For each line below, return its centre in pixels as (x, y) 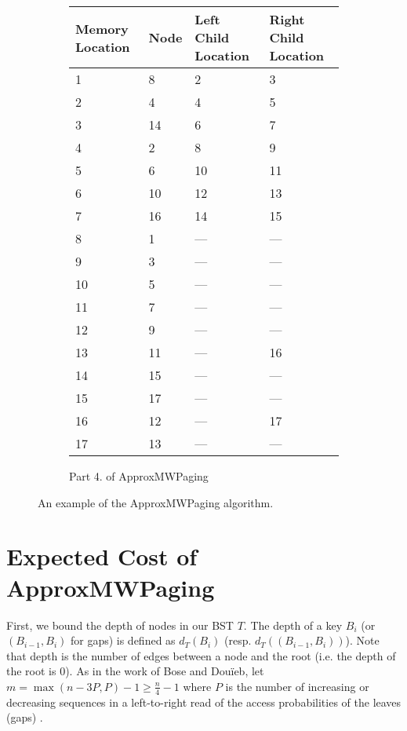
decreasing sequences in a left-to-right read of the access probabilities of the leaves (204, 702)
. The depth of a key (293, 625)
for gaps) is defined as (123, 640)
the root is (31, 671)
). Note (362, 640)
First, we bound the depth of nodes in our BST (120, 625)
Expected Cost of (102, 556)
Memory (102, 28)
